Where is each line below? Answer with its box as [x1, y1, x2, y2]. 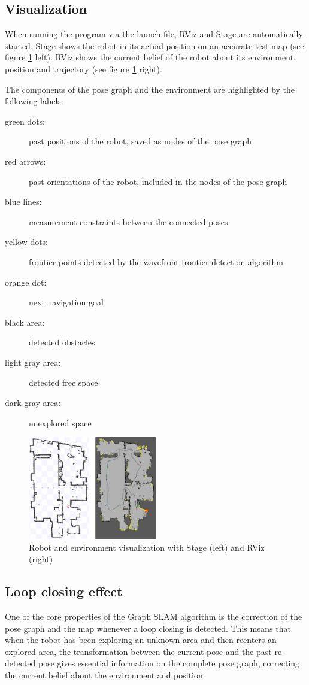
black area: [5, 316, 45, 328]
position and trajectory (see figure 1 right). [5, 62, 162, 75]
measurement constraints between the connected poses [29, 215, 228, 228]
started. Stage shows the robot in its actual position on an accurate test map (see [5, 39, 304, 51]
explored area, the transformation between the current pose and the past [5, 645, 272, 657]
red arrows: [5, 154, 46, 167]
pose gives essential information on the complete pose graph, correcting [38, 657, 300, 669]
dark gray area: [5, 396, 61, 409]
